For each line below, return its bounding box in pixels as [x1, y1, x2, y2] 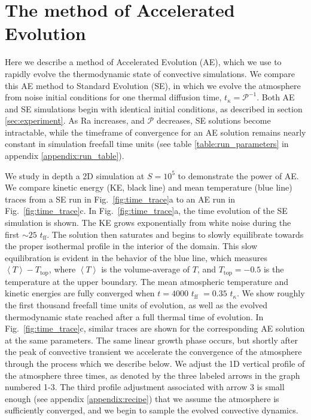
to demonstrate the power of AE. [178, 169, 299, 182]
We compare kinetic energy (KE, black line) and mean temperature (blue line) [5, 181, 292, 194]
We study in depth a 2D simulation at [5, 169, 145, 182]
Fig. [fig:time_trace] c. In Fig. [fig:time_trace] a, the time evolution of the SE [5, 204, 288, 217]
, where [48, 263, 76, 275]
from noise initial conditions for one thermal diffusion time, [5, 91, 222, 103]
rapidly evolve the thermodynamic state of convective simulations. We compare [5, 67, 295, 79]
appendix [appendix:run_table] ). [5, 149, 124, 162]
